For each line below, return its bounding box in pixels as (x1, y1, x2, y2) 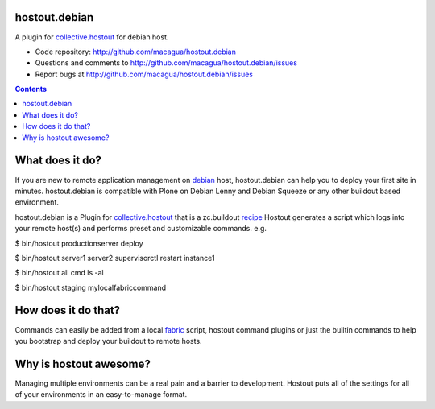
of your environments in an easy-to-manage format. (14, 390, 188, 399)
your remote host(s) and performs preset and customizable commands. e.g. (14, 224, 267, 233)
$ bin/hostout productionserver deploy (14, 238, 144, 248)
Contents (14, 85, 48, 94)
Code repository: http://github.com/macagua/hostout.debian (35, 47, 237, 56)
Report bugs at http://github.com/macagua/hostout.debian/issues (35, 69, 254, 79)
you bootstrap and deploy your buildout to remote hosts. (14, 336, 202, 345)
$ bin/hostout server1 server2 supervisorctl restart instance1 (14, 253, 215, 262)
